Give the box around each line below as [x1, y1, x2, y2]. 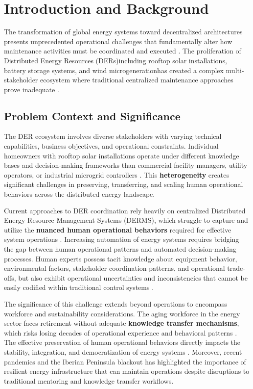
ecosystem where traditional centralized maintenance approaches [40, 75, 233, 85]
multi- [226, 65, 244, 75]
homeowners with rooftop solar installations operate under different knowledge [4, 150, 239, 160]
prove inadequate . [4, 84, 59, 94]
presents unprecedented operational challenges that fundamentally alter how [4, 36, 232, 46]
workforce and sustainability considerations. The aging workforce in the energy [4, 308, 240, 318]
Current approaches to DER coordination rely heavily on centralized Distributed [4, 205, 246, 215]
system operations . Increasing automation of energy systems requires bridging [4, 234, 239, 244]
